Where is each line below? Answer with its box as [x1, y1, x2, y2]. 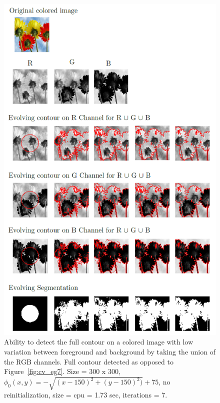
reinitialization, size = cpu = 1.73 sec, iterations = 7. [4, 389, 167, 400]
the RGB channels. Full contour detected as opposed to [4, 356, 173, 366]
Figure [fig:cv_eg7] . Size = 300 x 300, [4, 366, 120, 376]
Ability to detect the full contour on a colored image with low [4, 336, 193, 347]
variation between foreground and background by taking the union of [4, 346, 215, 357]
